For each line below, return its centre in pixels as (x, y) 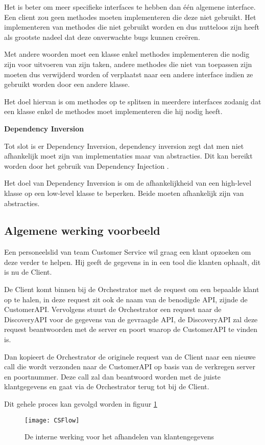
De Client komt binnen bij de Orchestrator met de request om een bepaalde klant (132, 289)
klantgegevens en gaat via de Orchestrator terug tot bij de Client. (107, 386)
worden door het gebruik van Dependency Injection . (87, 165)
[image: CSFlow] (52, 420)
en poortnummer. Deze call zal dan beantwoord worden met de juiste (112, 376)
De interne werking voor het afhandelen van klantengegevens (119, 437)
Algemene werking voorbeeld (82, 230)
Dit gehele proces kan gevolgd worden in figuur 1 (81, 404)
